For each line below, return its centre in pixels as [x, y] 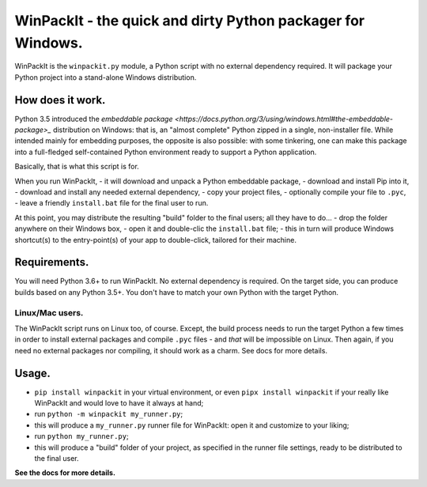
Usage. [33, 373]
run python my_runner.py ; [82, 436]
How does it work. [60, 100]
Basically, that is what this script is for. [77, 167]
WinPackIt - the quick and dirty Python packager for [190, 21]
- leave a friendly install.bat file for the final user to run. [111, 203]
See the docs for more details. [65, 473]
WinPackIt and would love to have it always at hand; [119, 403]
